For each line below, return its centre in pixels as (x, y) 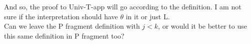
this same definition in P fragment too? (64, 35)
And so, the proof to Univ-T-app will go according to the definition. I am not (123, 6)
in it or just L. (148, 16)
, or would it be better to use (202, 26)
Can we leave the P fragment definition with (72, 26)
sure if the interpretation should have (61, 16)
